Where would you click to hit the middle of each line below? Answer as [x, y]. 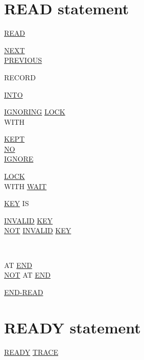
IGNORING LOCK [35, 112]
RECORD [20, 77]
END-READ [24, 292]
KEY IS [17, 203]
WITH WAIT [26, 186]
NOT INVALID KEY [38, 230]
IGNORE [19, 159]
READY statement [73, 327]
